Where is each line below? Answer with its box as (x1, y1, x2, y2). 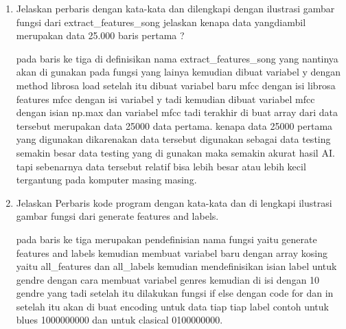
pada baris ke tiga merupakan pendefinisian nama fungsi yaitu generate (16, 231, 317, 246)
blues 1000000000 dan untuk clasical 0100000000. (16, 313, 223, 327)
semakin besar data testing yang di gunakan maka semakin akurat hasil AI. (16, 145, 335, 159)
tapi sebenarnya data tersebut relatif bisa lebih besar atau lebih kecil (16, 159, 306, 173)
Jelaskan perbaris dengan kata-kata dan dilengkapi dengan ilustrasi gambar (16, 1, 335, 15)
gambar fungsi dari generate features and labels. (16, 209, 219, 223)
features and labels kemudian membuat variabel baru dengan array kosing (16, 245, 327, 260)
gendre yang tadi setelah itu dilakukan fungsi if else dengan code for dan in (16, 286, 334, 300)
